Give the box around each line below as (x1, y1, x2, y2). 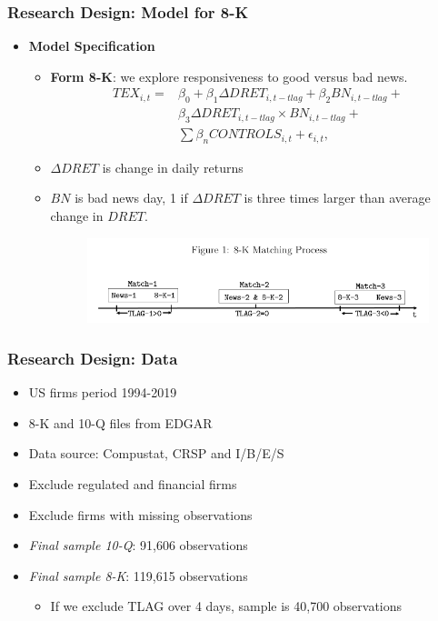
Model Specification (28, 36, 155, 55)
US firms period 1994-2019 (28, 383, 177, 402)
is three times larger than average (244, 188, 431, 207)
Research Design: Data (7, 346, 178, 369)
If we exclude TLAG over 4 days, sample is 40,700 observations (50, 596, 403, 616)
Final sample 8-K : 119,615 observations (28, 566, 248, 585)
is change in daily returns (102, 157, 244, 176)
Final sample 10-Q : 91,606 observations (28, 536, 248, 555)
